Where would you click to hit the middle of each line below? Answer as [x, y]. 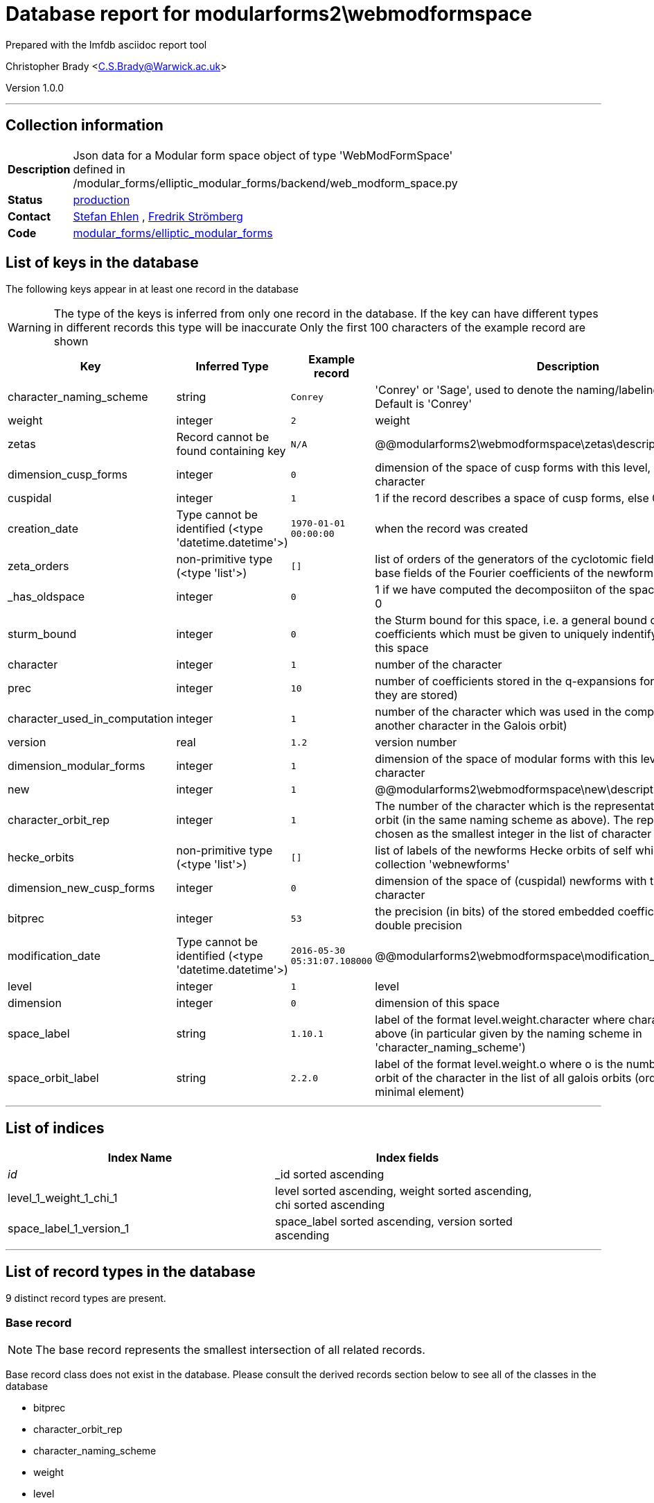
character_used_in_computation [91, 719]
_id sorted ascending [330, 1175]
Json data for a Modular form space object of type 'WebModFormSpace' [263, 155]
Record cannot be [223, 437]
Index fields [407, 1158]
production [101, 199]
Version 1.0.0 [35, 87]
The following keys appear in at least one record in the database [152, 289]
